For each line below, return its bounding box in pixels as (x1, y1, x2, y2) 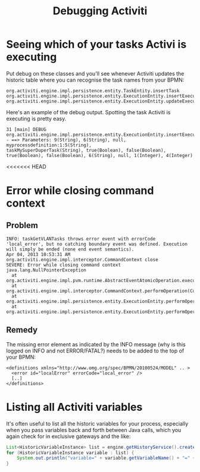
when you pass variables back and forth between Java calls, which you (6, 426, 182, 433)
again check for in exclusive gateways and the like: (6, 433, 131, 440)
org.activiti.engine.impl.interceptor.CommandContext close (6, 257, 159, 262)
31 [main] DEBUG (6, 126, 46, 132)
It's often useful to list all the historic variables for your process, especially (6, 420, 189, 427)
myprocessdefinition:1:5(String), (6, 142, 92, 148)
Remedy (6, 325, 37, 335)
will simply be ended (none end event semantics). (6, 246, 135, 252)
